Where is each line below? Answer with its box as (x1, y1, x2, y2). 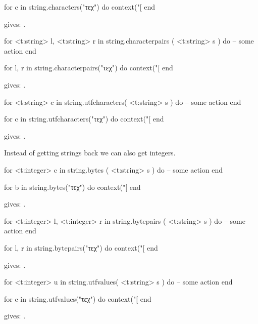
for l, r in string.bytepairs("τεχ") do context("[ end (4, 242, 158, 253)
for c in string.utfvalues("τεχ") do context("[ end (4, 293, 151, 304)
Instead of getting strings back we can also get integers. (4, 147, 176, 158)
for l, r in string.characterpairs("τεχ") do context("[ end (4, 62, 173, 73)
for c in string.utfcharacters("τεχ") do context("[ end (4, 113, 164, 124)
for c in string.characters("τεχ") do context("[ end (4, 2, 155, 12)
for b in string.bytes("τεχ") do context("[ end (4, 181, 141, 192)
